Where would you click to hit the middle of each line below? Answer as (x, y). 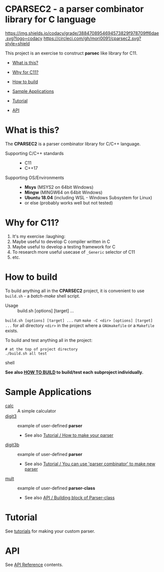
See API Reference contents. (34, 565)
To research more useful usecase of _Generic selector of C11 (73, 252)
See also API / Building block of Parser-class (69, 497)
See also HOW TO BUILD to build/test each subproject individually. (74, 372)
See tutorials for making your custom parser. (50, 531)
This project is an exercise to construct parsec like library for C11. (71, 53)
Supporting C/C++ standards (34, 153)
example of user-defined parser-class (56, 488)
